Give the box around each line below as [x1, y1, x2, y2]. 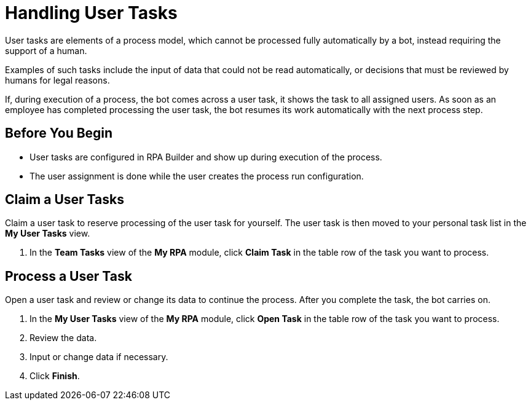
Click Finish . [29, 371, 80, 382]
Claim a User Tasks [5, 192, 124, 208]
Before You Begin [5, 125, 113, 141]
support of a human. [5, 45, 87, 56]
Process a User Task [5, 268, 132, 284]
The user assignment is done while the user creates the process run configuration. [29, 170, 364, 181]
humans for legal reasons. [5, 74, 110, 85]
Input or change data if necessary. [29, 352, 168, 363]
